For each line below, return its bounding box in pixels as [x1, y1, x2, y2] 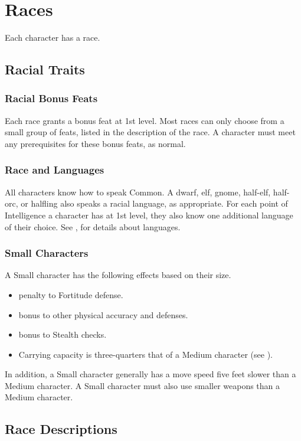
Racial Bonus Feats [5, 91, 98, 106]
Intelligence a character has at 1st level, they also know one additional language [5, 208, 293, 221]
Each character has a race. [5, 31, 100, 44]
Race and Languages [5, 162, 104, 177]
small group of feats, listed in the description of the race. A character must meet [5, 126, 296, 138]
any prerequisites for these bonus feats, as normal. [5, 137, 186, 149]
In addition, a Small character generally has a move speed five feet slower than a [5, 368, 296, 380]
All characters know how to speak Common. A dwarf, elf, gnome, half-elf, [5, 185, 271, 198]
